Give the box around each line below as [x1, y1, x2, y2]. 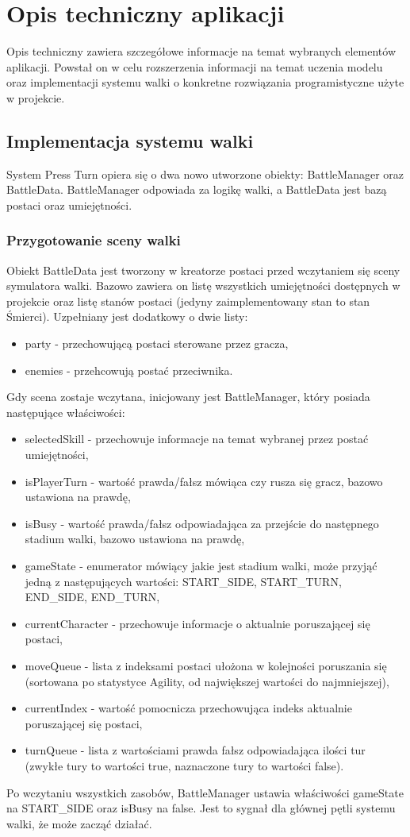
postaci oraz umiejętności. [6, 196, 132, 213]
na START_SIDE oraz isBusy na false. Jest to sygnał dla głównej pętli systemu [6, 800, 396, 816]
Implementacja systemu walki [6, 128, 254, 152]
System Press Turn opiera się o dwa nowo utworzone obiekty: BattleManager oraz [6, 165, 404, 182]
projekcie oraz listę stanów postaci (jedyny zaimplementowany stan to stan [6, 292, 370, 309]
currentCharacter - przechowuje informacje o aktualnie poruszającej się [25, 615, 370, 631]
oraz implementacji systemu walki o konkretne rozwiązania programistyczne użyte [6, 74, 404, 91]
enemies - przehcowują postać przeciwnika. [25, 361, 233, 378]
